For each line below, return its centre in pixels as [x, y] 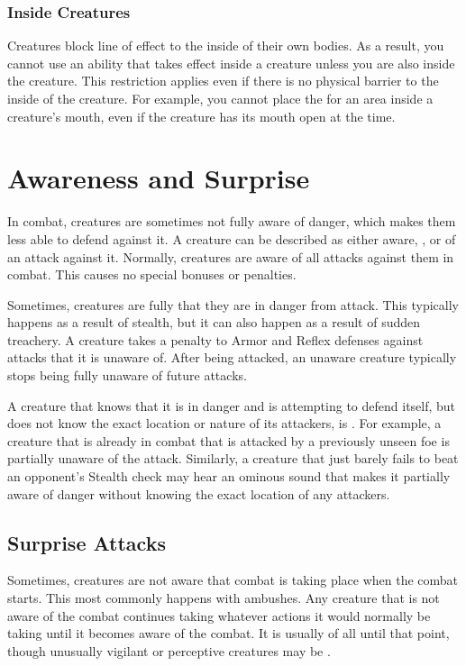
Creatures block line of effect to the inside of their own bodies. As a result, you [226, 46]
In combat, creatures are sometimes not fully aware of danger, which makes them [232, 221]
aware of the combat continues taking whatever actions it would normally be [219, 615]
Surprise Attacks [87, 542]
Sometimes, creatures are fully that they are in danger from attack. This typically [233, 304]
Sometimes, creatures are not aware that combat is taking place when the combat [233, 580]
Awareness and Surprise [159, 178]
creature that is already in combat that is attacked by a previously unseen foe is [228, 440]
